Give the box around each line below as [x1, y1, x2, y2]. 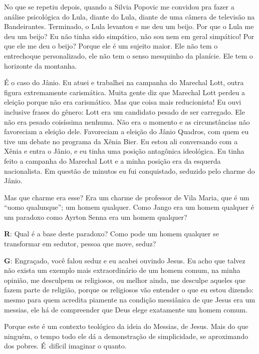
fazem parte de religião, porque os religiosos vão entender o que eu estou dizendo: [4, 284, 254, 295]
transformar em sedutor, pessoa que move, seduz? [4, 238, 156, 249]
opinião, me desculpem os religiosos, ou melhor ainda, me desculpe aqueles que [4, 274, 245, 285]
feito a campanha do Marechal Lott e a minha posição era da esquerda [4, 155, 221, 166]
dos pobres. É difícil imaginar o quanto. [4, 340, 127, 351]
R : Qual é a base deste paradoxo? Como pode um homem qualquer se [4, 228, 219, 239]
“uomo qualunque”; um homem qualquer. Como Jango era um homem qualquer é [4, 202, 254, 212]
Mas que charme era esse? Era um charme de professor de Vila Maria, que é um [4, 192, 249, 202]
